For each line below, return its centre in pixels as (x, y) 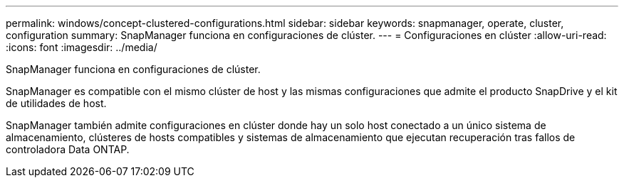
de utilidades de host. (56, 103)
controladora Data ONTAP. (68, 149)
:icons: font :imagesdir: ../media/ (82, 47)
